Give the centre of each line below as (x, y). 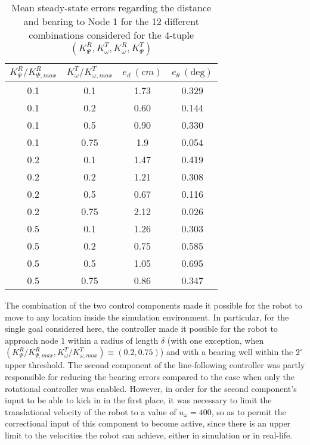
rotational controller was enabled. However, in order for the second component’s (151, 388)
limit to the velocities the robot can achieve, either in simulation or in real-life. (149, 435)
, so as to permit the (249, 411)
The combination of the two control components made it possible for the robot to (154, 305)
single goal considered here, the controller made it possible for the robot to (141, 329)
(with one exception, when (216, 340)
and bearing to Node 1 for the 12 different (111, 21)
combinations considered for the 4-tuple (111, 35)
